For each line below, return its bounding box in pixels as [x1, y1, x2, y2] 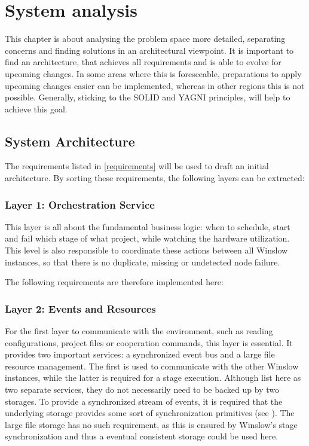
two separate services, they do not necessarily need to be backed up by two [5, 383, 279, 396]
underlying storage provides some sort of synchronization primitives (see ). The [5, 407, 295, 419]
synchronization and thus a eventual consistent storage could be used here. [5, 430, 279, 442]
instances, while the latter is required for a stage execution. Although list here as [5, 371, 301, 384]
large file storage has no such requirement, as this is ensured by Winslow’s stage [5, 418, 298, 430]
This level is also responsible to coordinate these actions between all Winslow [5, 244, 288, 256]
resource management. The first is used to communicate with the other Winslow [5, 359, 299, 372]
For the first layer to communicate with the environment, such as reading [5, 325, 273, 337]
